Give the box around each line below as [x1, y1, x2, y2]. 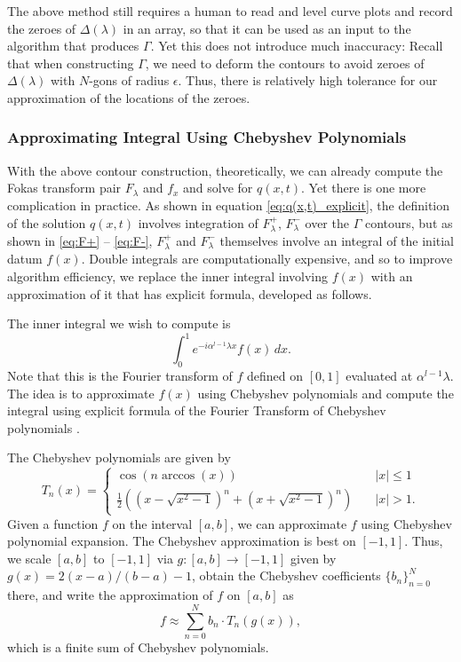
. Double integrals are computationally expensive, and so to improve [81, 249, 453, 268]
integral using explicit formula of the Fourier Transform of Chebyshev [7, 401, 386, 420]
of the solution [7, 213, 86, 232]
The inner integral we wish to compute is [7, 314, 231, 333]
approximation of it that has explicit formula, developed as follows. [7, 284, 372, 303]
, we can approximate [230, 514, 347, 532]
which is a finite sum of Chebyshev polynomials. [7, 637, 269, 656]
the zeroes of [7, 19, 76, 37]
